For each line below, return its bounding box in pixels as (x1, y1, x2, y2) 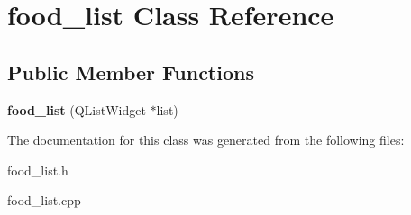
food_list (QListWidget (7, 100, 146, 119)
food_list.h (7, 160, 68, 179)
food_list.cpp (7, 191, 81, 210)
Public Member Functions (7, 58, 254, 85)
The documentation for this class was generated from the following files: (7, 130, 405, 149)
